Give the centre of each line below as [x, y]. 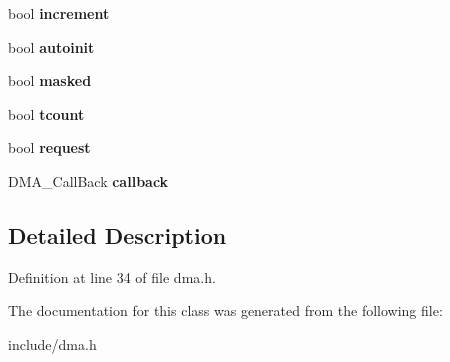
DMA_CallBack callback [88, 180]
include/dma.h [52, 343]
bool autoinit [51, 46]
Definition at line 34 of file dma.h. [112, 276]
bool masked [50, 80]
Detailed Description [117, 234]
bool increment [59, 13]
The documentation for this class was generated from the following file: [225, 310]
